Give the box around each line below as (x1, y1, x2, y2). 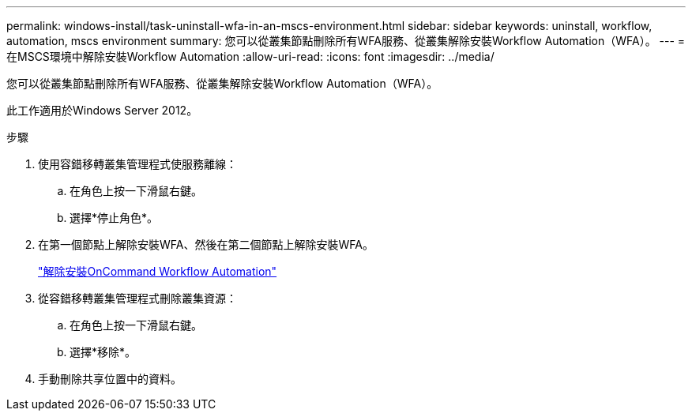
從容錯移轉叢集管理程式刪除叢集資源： (38, 291, 237, 305)
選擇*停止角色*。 (70, 211, 159, 224)
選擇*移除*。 (70, 345, 137, 359)
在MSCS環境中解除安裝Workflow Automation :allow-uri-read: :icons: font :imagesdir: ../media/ (6, 50, 495, 63)
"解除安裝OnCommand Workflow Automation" (38, 265, 277, 278)
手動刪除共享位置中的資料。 (38, 372, 182, 385)
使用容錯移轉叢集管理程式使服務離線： (38, 157, 237, 171)
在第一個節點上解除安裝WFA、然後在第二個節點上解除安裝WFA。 (38, 238, 374, 251)
